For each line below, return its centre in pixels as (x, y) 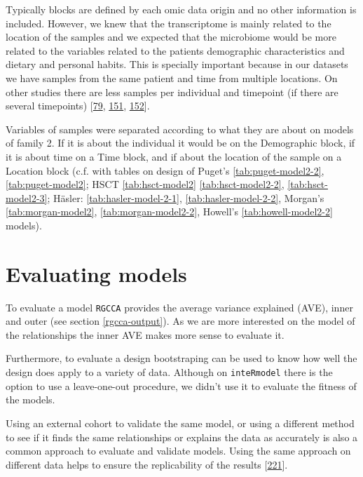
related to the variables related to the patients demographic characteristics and (175, 50)
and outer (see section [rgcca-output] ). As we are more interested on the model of (180, 321)
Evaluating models (96, 273)
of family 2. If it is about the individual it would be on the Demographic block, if (180, 143)
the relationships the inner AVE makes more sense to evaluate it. (145, 334)
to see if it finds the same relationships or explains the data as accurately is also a (182, 437)
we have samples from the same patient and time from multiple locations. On (172, 78)
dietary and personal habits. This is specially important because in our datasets (177, 64)
